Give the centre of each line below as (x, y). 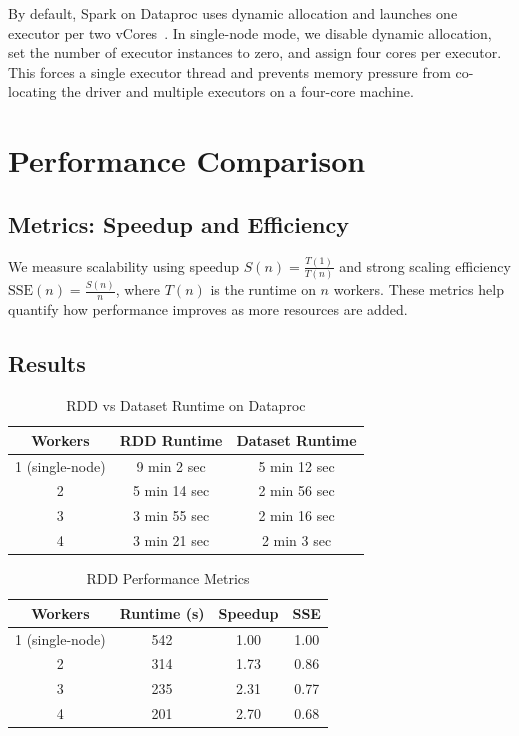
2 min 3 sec (296, 540)
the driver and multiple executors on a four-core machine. (237, 91)
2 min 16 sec (296, 515)
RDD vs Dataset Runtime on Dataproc (186, 405)
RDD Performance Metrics (168, 578)
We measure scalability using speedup (123, 265)
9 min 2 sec (171, 465)
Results (47, 363)
